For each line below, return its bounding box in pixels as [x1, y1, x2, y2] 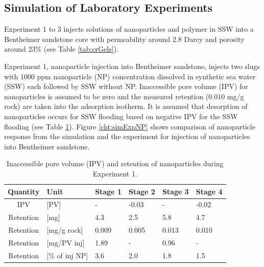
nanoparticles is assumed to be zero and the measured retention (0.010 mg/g [4, 91, 244, 101]
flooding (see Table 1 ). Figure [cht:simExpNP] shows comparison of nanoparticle [4, 121, 255, 131]
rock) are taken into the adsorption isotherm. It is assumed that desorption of [4, 101, 248, 112]
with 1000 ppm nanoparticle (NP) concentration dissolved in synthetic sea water [4, 71, 256, 81]
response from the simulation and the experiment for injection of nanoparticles [4, 131, 250, 142]
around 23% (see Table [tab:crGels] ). [4, 43, 118, 54]
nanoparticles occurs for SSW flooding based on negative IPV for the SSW [4, 110, 238, 121]
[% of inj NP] [46, 250, 88, 260]
